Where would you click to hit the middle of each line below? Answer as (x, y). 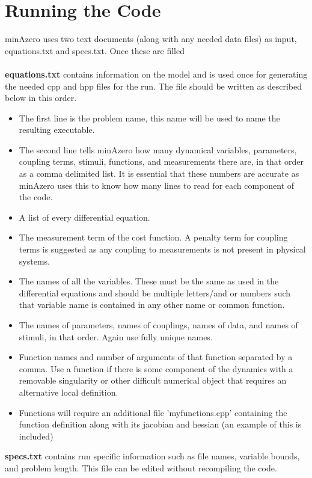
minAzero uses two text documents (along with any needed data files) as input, (151, 39)
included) (36, 436)
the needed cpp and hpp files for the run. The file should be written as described (153, 86)
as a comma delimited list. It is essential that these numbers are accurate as (159, 173)
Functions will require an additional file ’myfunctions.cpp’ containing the (153, 412)
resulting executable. (57, 130)
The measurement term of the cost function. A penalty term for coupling (153, 237)
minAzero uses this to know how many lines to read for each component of (157, 185)
